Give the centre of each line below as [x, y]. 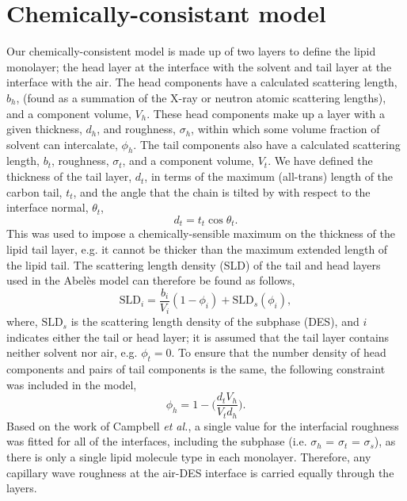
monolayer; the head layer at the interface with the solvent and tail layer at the [199, 66]
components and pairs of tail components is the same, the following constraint [196, 369]
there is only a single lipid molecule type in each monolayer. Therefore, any [189, 457]
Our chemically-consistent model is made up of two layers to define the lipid [191, 51]
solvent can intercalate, [62, 144]
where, [22, 321]
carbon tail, [34, 191]
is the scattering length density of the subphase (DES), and [215, 321]
